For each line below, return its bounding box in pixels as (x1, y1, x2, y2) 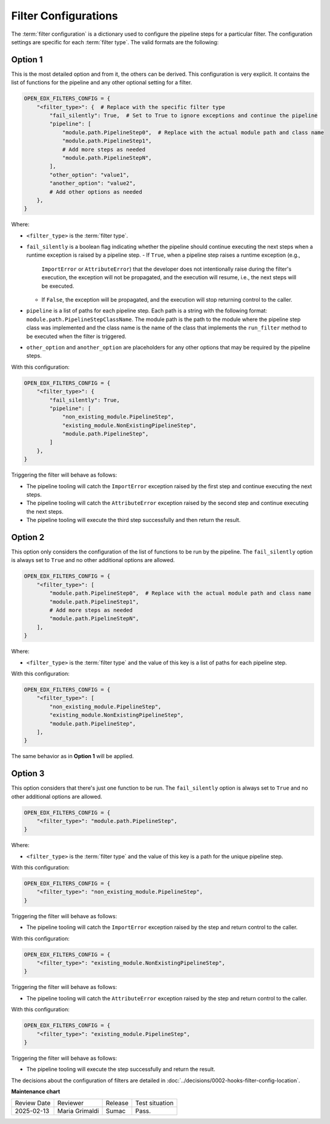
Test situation (135, 1099, 174, 1108)
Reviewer (57, 1099, 84, 1108)
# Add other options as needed (49, 188, 142, 195)
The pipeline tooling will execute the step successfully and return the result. (26, 1066, 216, 1073)
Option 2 (11, 532, 45, 542)
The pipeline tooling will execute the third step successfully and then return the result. (26, 517, 241, 524)
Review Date (15, 1099, 51, 1108)
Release (105, 1099, 129, 1108)
